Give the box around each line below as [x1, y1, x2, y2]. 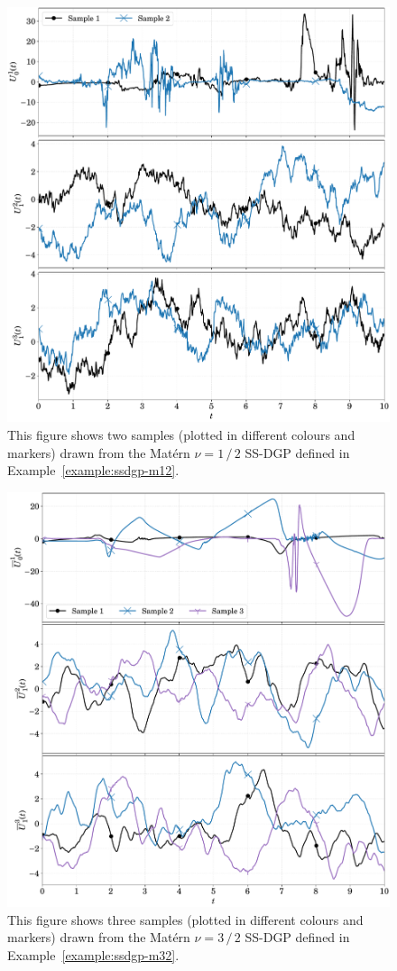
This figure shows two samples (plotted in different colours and [7, 425, 355, 444]
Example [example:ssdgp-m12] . [7, 461, 180, 480]
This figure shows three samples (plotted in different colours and [7, 910, 364, 929]
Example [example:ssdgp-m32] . [7, 946, 180, 965]
